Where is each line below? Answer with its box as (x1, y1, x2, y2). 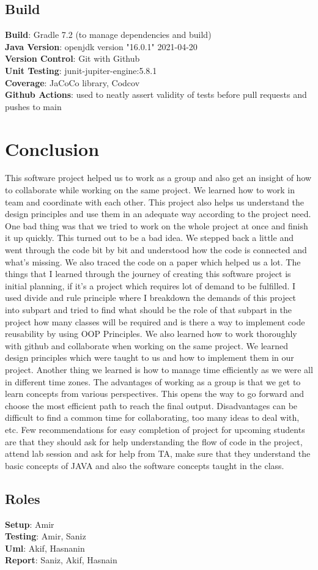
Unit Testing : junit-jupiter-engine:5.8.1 (5, 64, 157, 76)
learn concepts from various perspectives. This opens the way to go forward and (5, 387, 305, 400)
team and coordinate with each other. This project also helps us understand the (5, 195, 304, 208)
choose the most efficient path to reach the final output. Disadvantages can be (5, 399, 298, 412)
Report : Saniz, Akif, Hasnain (5, 553, 117, 566)
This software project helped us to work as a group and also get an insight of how (5, 171, 312, 184)
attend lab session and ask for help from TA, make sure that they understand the (5, 447, 311, 460)
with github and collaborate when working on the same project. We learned (5, 339, 289, 352)
